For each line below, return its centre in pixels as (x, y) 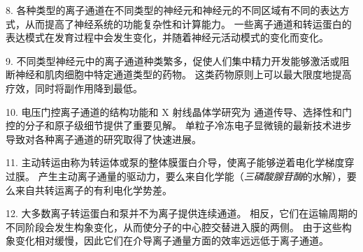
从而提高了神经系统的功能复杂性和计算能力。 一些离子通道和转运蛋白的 (188, 23)
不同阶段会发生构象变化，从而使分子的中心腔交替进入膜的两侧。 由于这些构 (179, 227)
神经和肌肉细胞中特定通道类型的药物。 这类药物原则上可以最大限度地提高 (183, 74)
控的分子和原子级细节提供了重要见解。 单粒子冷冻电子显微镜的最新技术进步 (179, 125)
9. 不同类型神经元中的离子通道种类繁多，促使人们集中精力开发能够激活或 (173, 60)
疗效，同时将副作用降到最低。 (74, 88)
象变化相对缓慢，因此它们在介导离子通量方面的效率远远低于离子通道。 (167, 240)
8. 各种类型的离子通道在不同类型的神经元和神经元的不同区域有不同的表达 (173, 10)
